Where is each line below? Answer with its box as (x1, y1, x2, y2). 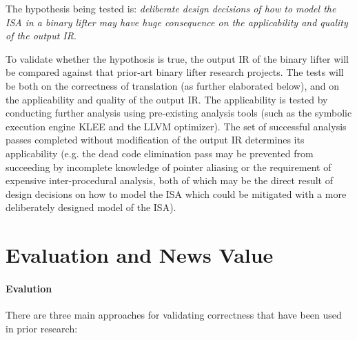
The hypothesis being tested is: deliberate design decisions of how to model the (6, 1, 336, 15)
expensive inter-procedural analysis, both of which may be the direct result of (6, 173, 333, 188)
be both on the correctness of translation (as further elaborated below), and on (6, 78, 339, 92)
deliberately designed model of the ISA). (6, 200, 176, 214)
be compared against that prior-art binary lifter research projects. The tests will (6, 65, 344, 79)
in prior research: (6, 321, 78, 335)
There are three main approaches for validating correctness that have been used (6, 308, 342, 322)
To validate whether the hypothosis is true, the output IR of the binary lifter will (6, 51, 349, 66)
